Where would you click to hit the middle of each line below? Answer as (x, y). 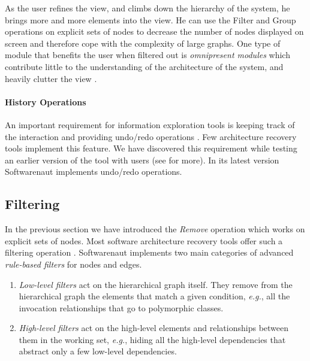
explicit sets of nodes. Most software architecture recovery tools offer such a (144, 240)
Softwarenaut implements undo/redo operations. (94, 172)
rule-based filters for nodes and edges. (73, 264)
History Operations (46, 101)
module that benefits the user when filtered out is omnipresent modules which (148, 55)
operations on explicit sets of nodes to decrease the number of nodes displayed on (154, 31)
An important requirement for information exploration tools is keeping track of (150, 124)
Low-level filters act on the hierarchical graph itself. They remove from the (156, 284)
